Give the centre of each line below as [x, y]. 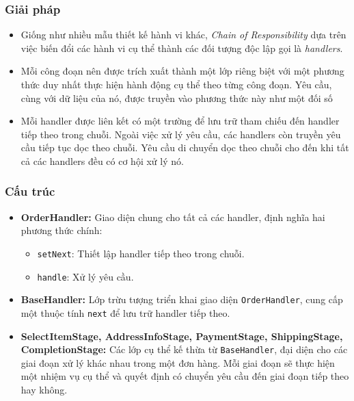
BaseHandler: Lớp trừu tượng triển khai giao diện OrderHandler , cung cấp [182, 299]
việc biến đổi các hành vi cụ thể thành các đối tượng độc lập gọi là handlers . [182, 48]
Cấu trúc [30, 191]
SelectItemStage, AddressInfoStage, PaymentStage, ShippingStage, [182, 336]
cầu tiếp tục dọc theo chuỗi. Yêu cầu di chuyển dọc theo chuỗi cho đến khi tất [185, 147]
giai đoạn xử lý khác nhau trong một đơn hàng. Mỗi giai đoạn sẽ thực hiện [178, 362]
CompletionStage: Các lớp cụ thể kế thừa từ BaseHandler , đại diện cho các [184, 349]
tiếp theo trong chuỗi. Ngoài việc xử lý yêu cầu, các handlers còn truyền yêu [181, 134]
